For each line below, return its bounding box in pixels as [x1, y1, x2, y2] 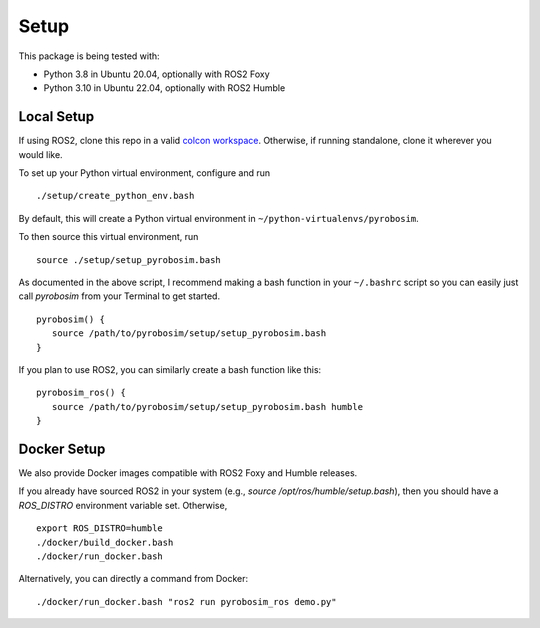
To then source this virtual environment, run [18, 231, 199, 243]
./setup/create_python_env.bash [36, 190, 195, 202]
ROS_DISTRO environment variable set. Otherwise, [18, 499, 228, 511]
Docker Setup [18, 440, 106, 457]
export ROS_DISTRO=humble [36, 523, 164, 534]
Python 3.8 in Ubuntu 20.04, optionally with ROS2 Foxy [43, 68, 270, 80]
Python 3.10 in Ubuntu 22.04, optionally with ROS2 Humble [43, 82, 286, 94]
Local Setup [18, 108, 95, 125]
